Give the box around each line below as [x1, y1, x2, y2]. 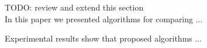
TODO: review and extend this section [5, 1, 144, 13]
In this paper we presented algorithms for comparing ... [5, 12, 203, 25]
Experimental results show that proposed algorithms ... [5, 32, 202, 44]
